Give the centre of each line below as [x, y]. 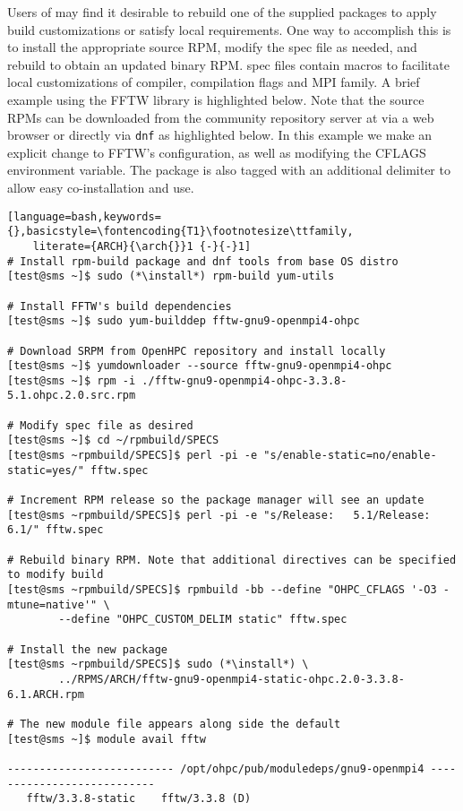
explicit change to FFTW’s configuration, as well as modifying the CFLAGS [217, 152]
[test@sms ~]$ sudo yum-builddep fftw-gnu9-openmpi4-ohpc [184, 321]
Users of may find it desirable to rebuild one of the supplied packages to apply [222, 12]
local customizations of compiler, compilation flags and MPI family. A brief [214, 82]
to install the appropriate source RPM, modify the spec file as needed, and [212, 47]
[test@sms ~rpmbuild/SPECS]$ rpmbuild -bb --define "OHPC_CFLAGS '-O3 [222, 590]
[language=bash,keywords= [84, 216]
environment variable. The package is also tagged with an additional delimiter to [229, 170]
